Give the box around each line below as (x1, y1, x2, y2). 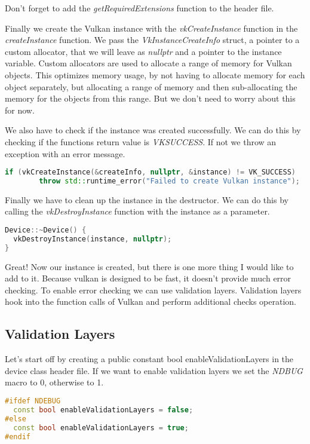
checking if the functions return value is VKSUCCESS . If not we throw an (5, 135, 277, 148)
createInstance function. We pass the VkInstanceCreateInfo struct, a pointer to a (5, 33, 300, 46)
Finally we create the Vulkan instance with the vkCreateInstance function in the (5, 22, 298, 34)
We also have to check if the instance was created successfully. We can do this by (5, 124, 301, 136)
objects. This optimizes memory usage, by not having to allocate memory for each (5, 68, 305, 81)
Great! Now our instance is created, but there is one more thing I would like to (5, 260, 294, 272)
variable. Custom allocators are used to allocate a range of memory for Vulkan (5, 57, 292, 69)
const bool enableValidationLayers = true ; (13, 423, 189, 432)
